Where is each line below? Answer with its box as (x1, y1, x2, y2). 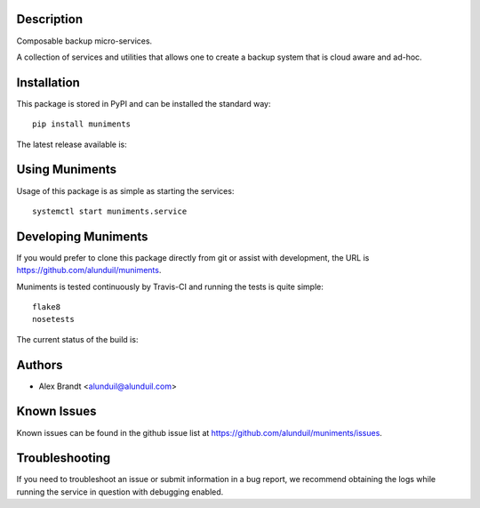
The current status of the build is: (16, 334, 139, 344)
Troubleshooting (16, 450, 111, 466)
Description (16, 12, 84, 27)
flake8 (32, 302, 61, 311)
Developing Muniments (16, 229, 148, 244)
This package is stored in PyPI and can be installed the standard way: (16, 98, 271, 109)
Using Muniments (16, 162, 117, 177)
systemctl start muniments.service (32, 206, 188, 216)
